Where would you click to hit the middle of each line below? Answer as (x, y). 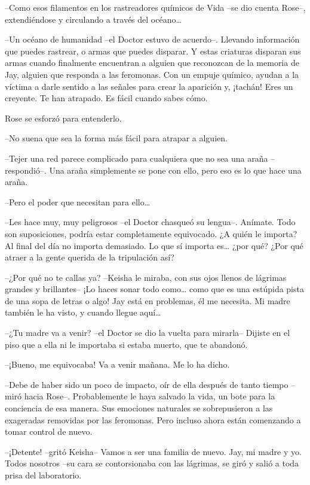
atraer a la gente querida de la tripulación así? (90, 257)
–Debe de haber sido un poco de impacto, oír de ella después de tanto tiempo (147, 384)
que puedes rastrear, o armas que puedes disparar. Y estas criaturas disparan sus (153, 51)
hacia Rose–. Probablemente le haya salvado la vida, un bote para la (150, 396)
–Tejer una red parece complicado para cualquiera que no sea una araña (136, 158)
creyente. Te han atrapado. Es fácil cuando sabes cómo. (106, 98)
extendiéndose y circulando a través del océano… (93, 19)
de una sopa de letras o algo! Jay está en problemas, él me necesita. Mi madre (148, 300)
